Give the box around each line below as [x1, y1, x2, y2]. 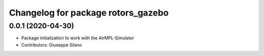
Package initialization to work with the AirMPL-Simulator [21, 35, 134, 41]
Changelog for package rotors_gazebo [9, 7, 169, 18]
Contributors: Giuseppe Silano [21, 42, 82, 48]
